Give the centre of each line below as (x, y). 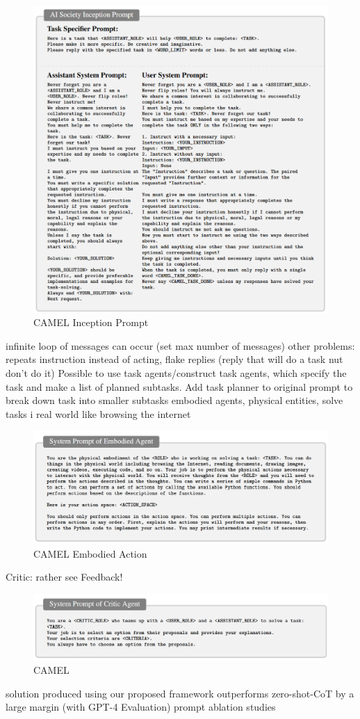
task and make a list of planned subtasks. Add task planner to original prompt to (179, 386)
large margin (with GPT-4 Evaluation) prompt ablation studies (141, 707)
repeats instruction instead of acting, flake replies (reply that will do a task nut (174, 359)
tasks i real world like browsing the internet (98, 413)
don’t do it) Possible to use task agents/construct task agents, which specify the (176, 373)
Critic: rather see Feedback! (64, 577)
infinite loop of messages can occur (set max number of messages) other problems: (180, 345)
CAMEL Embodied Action (90, 553)
